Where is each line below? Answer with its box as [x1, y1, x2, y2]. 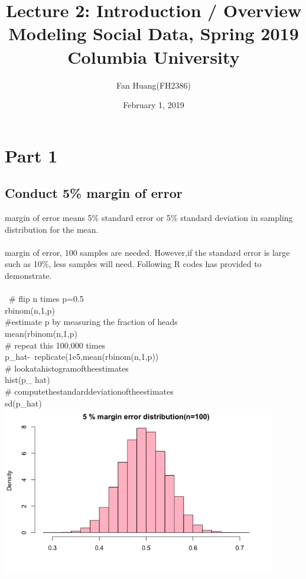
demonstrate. [5, 269, 52, 282]
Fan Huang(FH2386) [116, 79, 191, 91]
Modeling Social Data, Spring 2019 [8, 21, 299, 45]
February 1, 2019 [123, 99, 184, 111]
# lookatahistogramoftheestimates [5, 362, 129, 374]
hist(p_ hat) [5, 373, 50, 386]
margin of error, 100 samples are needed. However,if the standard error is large [5, 246, 290, 258]
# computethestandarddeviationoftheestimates [5, 385, 174, 397]
